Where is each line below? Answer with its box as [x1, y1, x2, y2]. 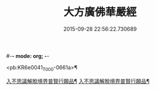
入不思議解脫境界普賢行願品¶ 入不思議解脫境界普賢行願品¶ [6, 78, 150, 85]
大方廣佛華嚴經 [63, 5, 137, 19]
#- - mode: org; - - [6, 52, 49, 59]
